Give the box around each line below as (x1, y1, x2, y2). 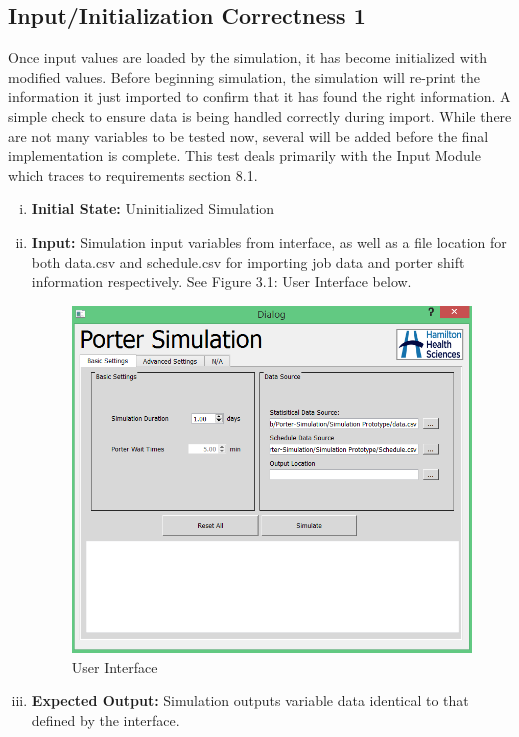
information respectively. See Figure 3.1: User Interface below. (31, 271, 412, 292)
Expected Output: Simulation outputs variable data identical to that (31, 690, 469, 711)
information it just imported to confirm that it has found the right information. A (8, 86, 511, 107)
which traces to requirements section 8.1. (8, 164, 258, 185)
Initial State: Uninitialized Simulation (31, 198, 275, 219)
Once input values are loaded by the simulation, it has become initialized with (8, 47, 487, 68)
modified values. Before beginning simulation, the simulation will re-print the (8, 66, 480, 87)
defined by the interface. (31, 710, 180, 731)
